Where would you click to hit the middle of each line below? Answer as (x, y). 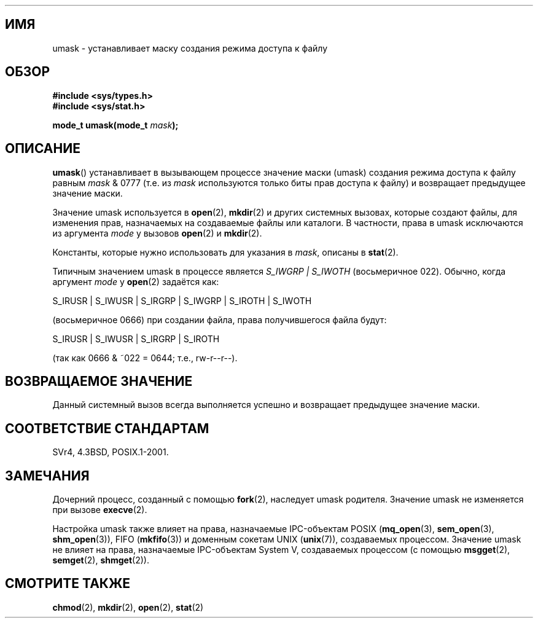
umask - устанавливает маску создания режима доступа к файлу (190, 48)
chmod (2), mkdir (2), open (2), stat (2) (128, 607)
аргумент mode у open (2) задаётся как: (136, 281)
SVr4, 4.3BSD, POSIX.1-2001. (111, 452)
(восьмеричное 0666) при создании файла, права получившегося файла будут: (220, 319)
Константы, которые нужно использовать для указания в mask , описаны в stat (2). (225, 252)
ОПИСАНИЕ (43, 149)
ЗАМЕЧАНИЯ (47, 476)
